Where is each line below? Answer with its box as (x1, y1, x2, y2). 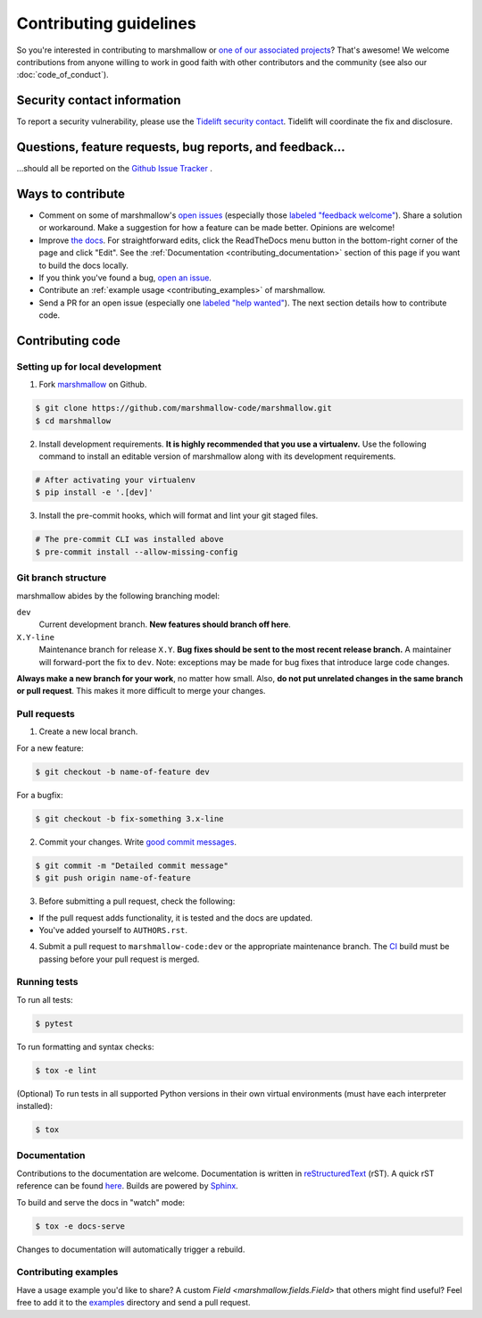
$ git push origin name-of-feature (35, 873, 191, 883)
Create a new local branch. (38, 726, 138, 737)
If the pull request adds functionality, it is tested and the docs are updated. (38, 912, 313, 923)
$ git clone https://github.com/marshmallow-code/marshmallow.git (35, 403, 332, 413)
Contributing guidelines (16, 13, 196, 33)
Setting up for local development (16, 360, 162, 372)
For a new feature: (16, 742, 84, 754)
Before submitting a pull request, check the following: (38, 896, 236, 906)
